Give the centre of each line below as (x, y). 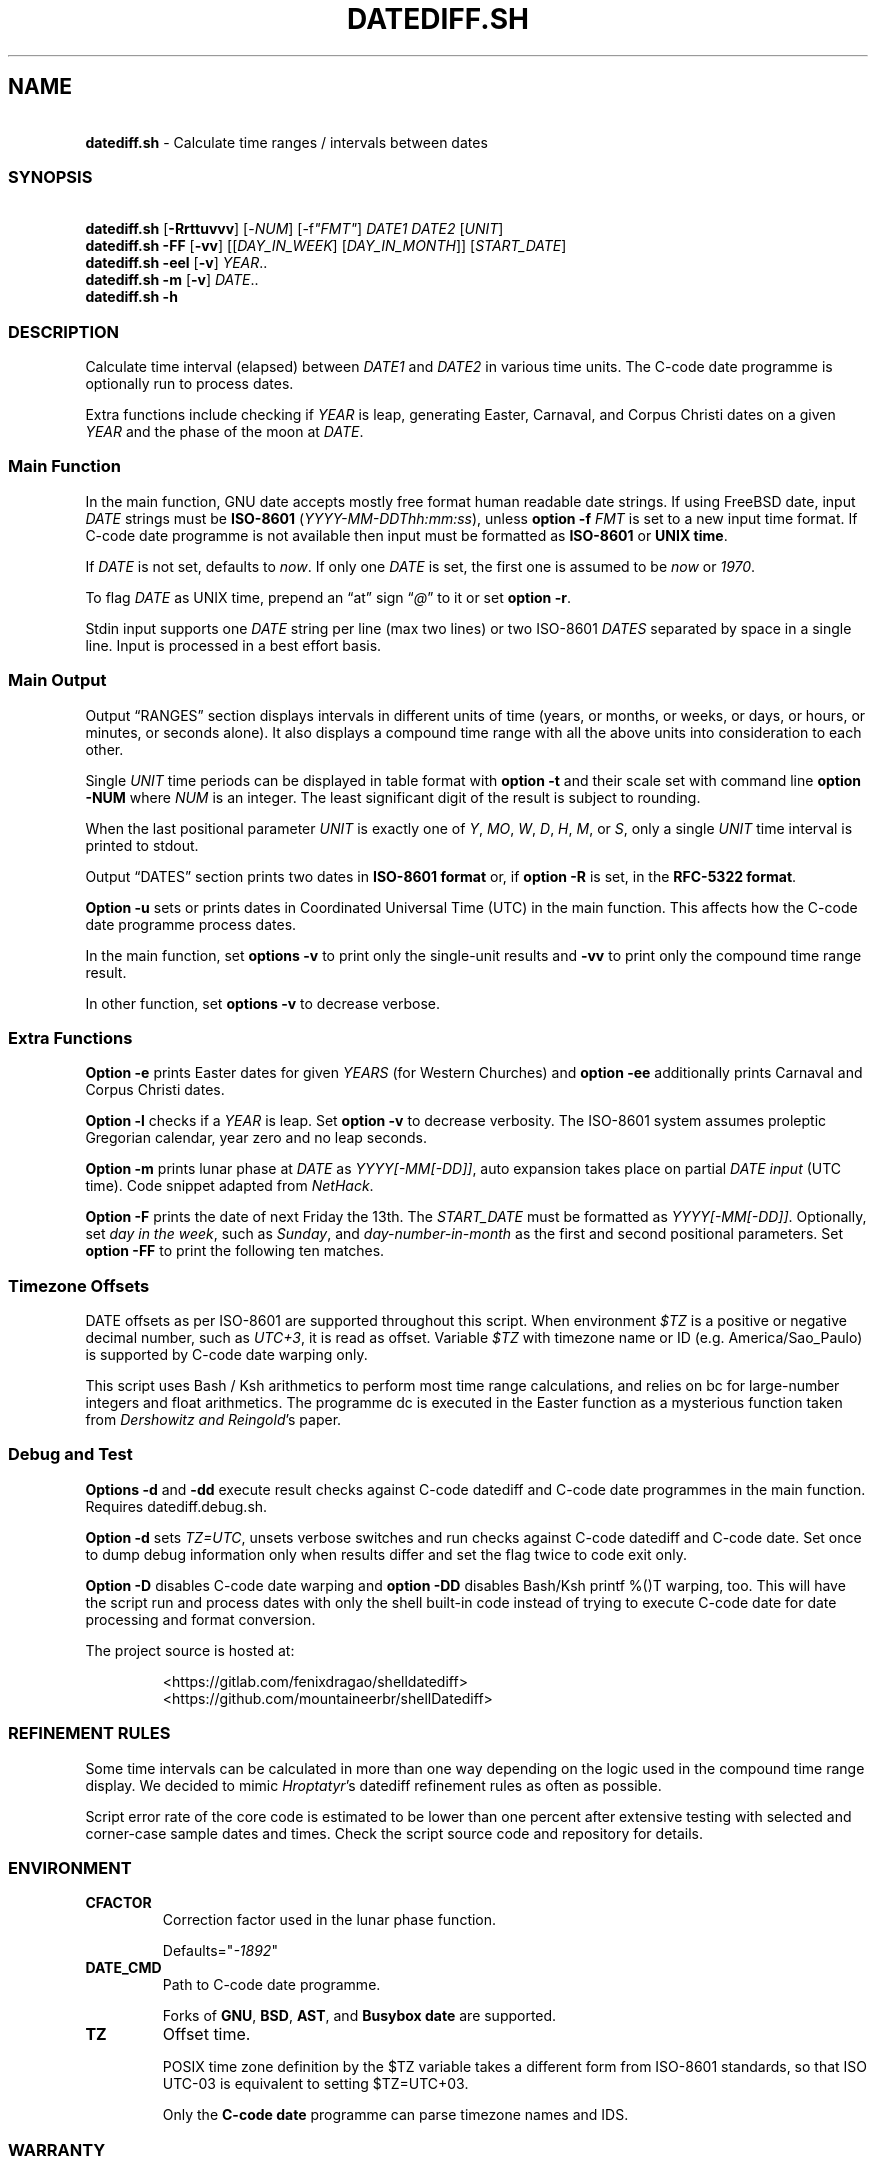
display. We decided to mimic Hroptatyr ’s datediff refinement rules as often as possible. (373, 1785)
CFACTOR (118, 1903)
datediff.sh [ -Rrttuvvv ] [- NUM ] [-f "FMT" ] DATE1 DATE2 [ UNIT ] (294, 229)
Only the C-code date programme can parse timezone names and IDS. (395, 2115)
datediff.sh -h (131, 297)
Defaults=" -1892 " (220, 1951)
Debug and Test (70, 1454)
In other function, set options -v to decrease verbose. (263, 1003)
